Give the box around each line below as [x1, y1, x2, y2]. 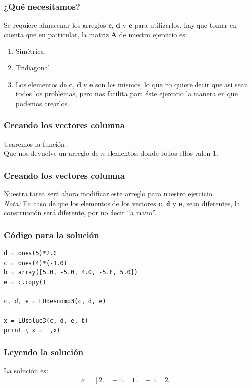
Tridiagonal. [15, 62, 52, 72]
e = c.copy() [4, 278, 46, 286]
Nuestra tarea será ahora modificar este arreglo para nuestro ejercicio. [4, 188, 214, 198]
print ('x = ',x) [4, 327, 60, 334]
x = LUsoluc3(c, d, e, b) [4, 317, 88, 325]
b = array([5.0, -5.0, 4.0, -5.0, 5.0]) [4, 269, 138, 276]
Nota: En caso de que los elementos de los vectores [4, 198, 156, 208]
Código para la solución [4, 228, 99, 240]
